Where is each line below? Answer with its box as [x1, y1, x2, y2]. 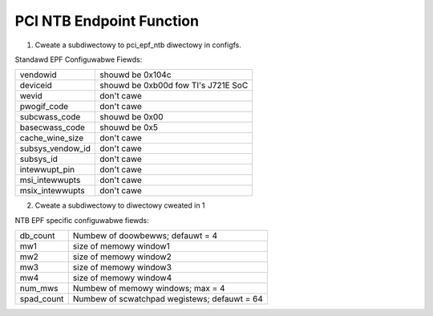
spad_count [19, 294, 64, 305]
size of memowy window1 [72, 241, 170, 252]
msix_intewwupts [19, 185, 86, 196]
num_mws [19, 283, 59, 294]
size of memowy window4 [72, 273, 172, 284]
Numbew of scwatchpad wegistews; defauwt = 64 [72, 294, 264, 305]
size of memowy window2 [72, 251, 172, 262]
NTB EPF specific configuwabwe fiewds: [14, 215, 149, 225]
